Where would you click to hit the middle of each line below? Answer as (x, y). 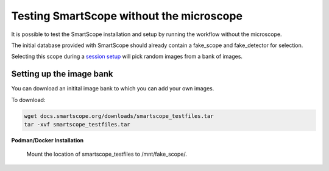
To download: (28, 100)
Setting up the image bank (62, 74)
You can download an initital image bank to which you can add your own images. (113, 89)
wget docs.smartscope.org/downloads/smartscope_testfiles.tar (119, 116)
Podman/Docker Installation (48, 140)
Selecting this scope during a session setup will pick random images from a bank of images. (127, 56)
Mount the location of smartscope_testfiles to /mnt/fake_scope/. (107, 154)
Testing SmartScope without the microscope (127, 16)
